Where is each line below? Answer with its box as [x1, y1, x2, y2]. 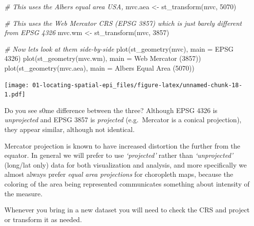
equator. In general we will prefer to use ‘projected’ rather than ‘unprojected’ [4, 150, 233, 160]
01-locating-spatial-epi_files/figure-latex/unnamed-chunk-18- [32, 81, 242, 89]
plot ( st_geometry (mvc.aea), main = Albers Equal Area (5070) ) [4, 62, 195, 73]
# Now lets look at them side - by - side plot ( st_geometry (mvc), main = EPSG [4, 43, 233, 54]
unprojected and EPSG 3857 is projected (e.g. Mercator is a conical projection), [4, 114, 242, 125]
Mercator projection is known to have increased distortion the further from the [4, 140, 240, 151]
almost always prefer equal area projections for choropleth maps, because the [4, 169, 233, 179]
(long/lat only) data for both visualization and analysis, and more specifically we [4, 159, 247, 169]
